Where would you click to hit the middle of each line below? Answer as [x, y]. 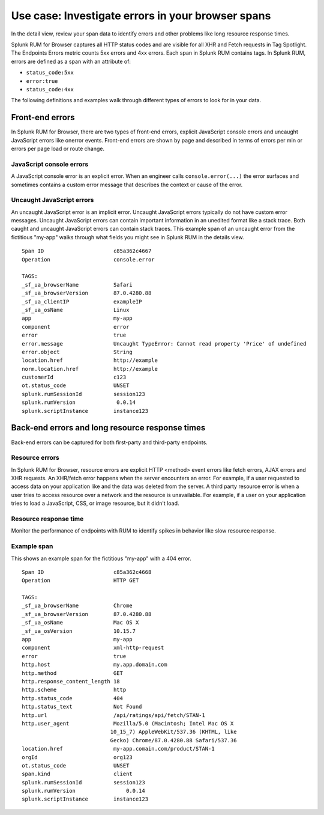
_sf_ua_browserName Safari [77, 285]
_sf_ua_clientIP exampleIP [82, 301]
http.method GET [72, 673]
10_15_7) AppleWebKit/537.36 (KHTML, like [173, 732]
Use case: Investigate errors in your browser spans [141, 16]
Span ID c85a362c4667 [87, 251]
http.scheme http [74, 690]
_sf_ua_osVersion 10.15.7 [79, 631]
